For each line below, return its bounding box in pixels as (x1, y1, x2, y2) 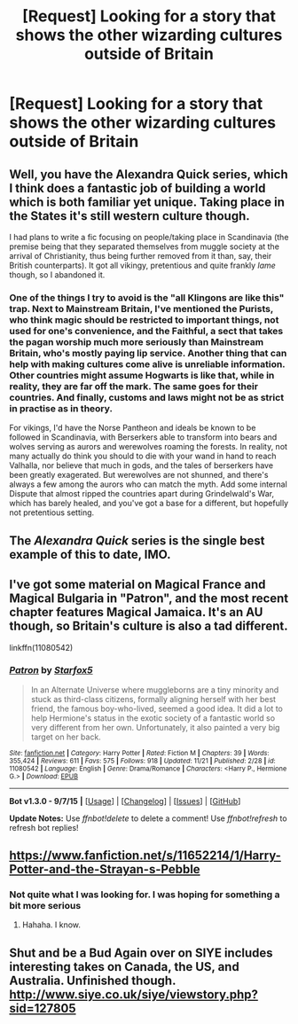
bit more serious (9, 900, 82, 912)
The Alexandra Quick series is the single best (9, 533, 265, 548)
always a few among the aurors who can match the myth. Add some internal (9, 479, 288, 489)
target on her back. (30, 731, 102, 742)
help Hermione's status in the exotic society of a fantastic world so (30, 712, 276, 723)
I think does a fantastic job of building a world (9, 180, 266, 196)
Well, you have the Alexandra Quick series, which (9, 167, 288, 182)
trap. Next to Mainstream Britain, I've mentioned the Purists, (9, 302, 273, 315)
